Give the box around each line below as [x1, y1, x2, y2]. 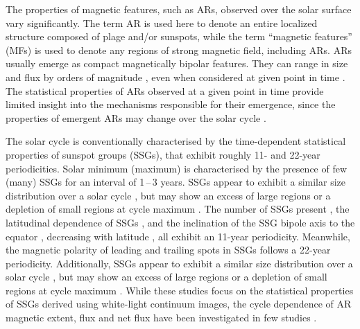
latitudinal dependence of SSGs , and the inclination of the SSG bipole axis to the [6, 215, 355, 229]
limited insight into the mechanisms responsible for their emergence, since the [6, 97, 336, 112]
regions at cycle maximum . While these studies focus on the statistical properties [6, 283, 354, 297]
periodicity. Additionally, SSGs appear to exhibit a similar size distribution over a [6, 256, 353, 270]
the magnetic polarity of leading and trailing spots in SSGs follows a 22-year [6, 242, 331, 257]
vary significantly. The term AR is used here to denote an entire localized [6, 15, 318, 30]
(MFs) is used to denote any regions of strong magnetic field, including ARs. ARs [6, 42, 352, 57]
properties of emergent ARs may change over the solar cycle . [6, 110, 266, 125]
